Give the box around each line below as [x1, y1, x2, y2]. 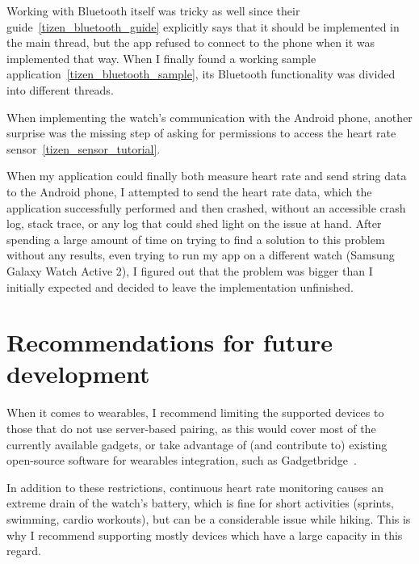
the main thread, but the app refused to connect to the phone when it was [6, 34, 375, 51]
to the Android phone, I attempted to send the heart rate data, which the [6, 183, 372, 200]
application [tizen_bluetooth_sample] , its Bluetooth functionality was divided [6, 65, 396, 82]
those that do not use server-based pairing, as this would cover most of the [6, 420, 376, 436]
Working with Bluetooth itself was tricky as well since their [6, 2, 300, 19]
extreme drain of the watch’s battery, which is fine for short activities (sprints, [6, 495, 394, 511]
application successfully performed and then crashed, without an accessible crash [6, 199, 406, 216]
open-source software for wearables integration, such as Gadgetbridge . [6, 452, 357, 469]
